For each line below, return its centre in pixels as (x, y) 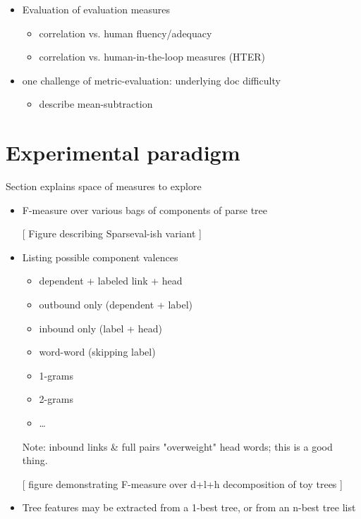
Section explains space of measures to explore (104, 186)
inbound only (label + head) (100, 328)
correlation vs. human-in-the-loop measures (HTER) (152, 57)
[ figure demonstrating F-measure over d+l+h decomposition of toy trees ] (182, 483)
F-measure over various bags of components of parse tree (145, 210)
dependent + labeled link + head (111, 281)
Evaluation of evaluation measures (96, 9)
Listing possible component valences (100, 257)
